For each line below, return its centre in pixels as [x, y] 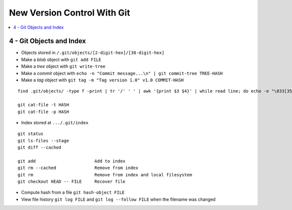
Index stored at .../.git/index [55, 122]
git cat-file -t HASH [43, 105]
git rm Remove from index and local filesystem [105, 175]
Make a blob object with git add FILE [61, 59]
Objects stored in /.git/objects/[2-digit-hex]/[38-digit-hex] [93, 53]
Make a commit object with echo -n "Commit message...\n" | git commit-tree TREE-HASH [122, 73]
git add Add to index [72, 161]
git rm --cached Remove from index [78, 168]
